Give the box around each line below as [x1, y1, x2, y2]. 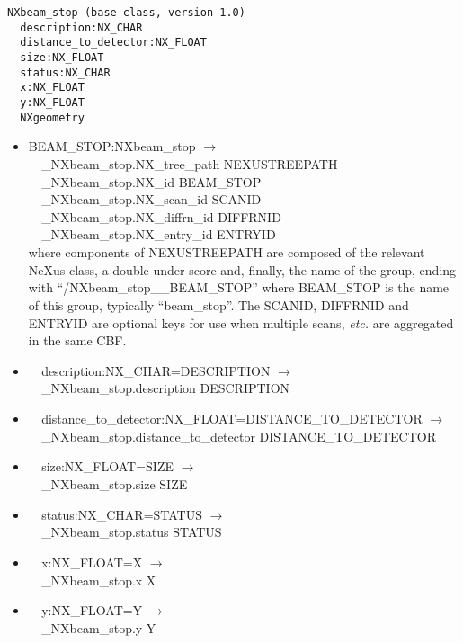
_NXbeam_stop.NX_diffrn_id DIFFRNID [41, 207, 281, 226]
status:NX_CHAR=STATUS [41, 505, 202, 523]
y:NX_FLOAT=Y [41, 601, 143, 620]
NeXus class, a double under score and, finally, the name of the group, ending [28, 260, 457, 279]
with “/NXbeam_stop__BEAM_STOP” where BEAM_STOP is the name [28, 278, 450, 297]
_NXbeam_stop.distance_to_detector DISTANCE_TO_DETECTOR [41, 426, 436, 445]
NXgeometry [20, 111, 85, 124]
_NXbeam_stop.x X [41, 570, 156, 589]
